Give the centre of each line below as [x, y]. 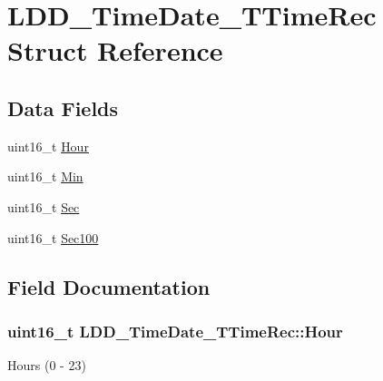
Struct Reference [115, 50]
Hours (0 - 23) [47, 365]
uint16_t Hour [48, 146]
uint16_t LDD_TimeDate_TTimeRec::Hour [175, 331]
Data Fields [63, 107]
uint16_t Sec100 [53, 237]
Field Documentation [109, 286]
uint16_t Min [45, 176]
